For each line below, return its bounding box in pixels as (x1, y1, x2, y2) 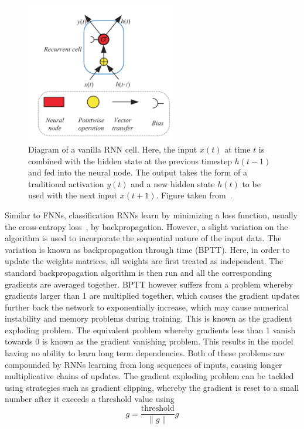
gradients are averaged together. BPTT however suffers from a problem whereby (5, 278, 293, 290)
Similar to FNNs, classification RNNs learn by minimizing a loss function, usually (5, 208, 298, 221)
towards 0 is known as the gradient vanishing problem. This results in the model (5, 335, 293, 347)
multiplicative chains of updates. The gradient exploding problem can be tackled (5, 370, 294, 382)
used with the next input (28, 189, 118, 201)
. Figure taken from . (156, 189, 233, 201)
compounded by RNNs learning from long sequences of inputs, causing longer (5, 358, 282, 370)
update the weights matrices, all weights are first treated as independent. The (5, 255, 283, 267)
